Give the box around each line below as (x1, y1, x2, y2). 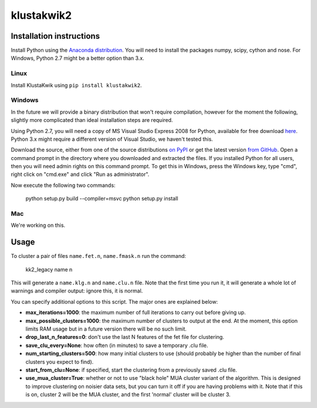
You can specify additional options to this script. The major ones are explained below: (11, 298, 218, 305)
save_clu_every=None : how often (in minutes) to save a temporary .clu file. (25, 342, 208, 349)
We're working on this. (11, 222, 66, 229)
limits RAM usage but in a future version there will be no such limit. (25, 325, 187, 332)
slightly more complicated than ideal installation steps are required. (11, 117, 173, 124)
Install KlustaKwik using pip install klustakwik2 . (11, 81, 142, 89)
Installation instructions (11, 31, 100, 41)
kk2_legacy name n (25, 266, 73, 273)
